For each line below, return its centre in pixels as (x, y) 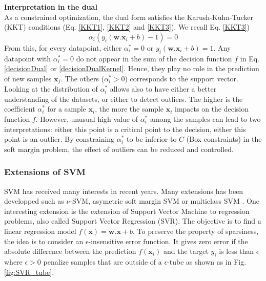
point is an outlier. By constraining (59, 139)
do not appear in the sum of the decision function (154, 58)
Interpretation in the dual (51, 7)
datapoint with (28, 58)
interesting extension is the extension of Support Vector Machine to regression (127, 211)
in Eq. (250, 58)
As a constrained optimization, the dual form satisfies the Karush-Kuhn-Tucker (129, 17)
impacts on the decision (212, 109)
